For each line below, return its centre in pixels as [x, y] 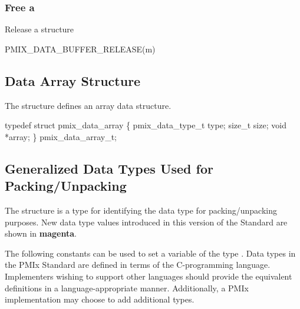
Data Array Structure [73, 80]
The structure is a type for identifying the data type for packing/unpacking [141, 210]
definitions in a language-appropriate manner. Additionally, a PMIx [127, 288]
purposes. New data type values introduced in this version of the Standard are [146, 222]
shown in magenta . [41, 233]
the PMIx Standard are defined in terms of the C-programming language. [138, 265]
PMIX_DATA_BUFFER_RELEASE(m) [80, 49]
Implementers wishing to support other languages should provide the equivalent [149, 276]
